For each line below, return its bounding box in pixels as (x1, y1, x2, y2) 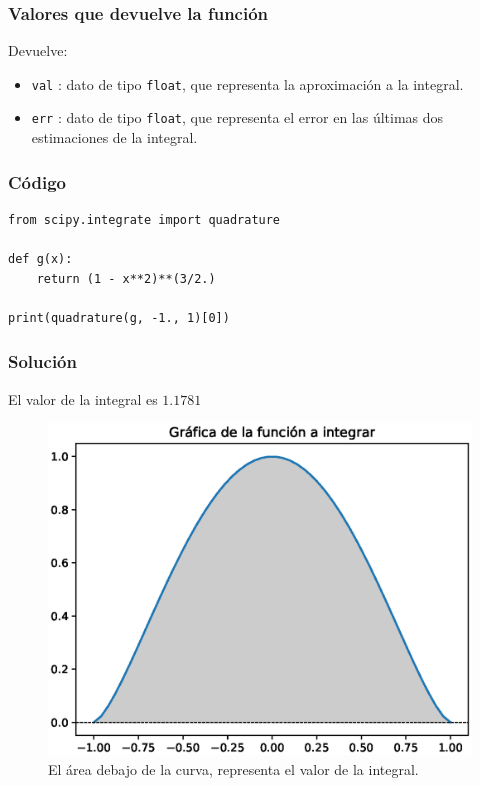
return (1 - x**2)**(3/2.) (36, 271, 216, 286)
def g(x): (8, 252, 73, 267)
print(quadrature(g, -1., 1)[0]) (8, 310, 230, 325)
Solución (8, 349, 77, 374)
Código (8, 169, 67, 194)
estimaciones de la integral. (31, 127, 198, 148)
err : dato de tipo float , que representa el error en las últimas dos (31, 107, 444, 128)
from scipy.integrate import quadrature (8, 212, 281, 227)
